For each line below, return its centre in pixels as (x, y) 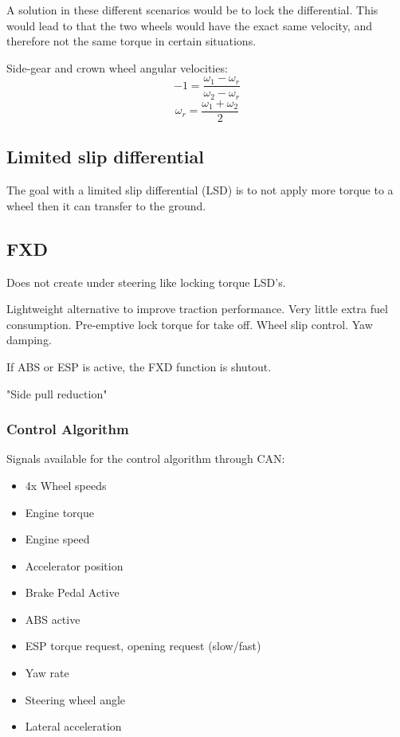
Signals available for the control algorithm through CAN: (146, 459)
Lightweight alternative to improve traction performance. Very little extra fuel (197, 309)
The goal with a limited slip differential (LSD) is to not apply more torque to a (200, 190)
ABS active (53, 619)
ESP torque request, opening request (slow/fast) (143, 646)
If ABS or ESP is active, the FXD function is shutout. (139, 366)
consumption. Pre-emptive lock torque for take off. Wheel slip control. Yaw (190, 324)
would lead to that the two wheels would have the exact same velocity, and (189, 25)
